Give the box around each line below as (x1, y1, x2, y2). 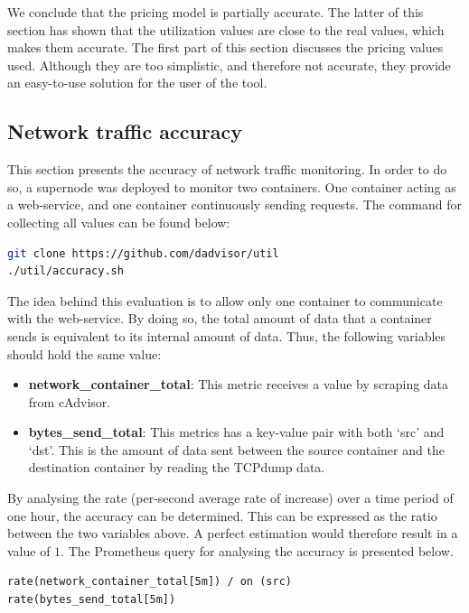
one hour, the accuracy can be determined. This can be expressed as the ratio (7, 506, 437, 525)
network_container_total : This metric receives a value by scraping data (28, 375, 449, 394)
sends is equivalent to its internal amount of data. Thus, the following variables (7, 326, 446, 345)
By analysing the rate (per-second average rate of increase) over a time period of (7, 488, 454, 507)
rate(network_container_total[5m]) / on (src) (7, 575, 292, 589)
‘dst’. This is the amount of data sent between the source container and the (28, 440, 445, 459)
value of (7, 541, 51, 560)
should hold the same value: (7, 344, 162, 363)
